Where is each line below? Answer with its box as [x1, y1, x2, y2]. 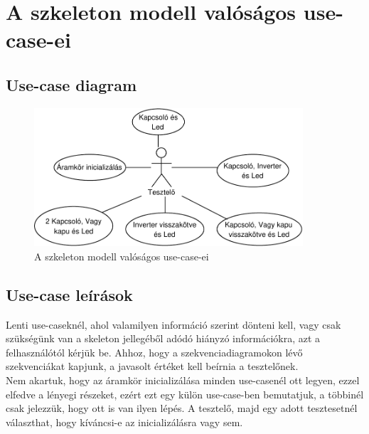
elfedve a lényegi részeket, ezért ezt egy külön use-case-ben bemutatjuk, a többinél [6, 386, 364, 401]
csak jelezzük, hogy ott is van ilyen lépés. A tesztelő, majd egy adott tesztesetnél [6, 401, 358, 416]
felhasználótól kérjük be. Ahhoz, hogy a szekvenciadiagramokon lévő [6, 344, 303, 359]
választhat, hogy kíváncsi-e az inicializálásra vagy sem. [6, 414, 243, 429]
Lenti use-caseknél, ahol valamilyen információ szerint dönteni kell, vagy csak [6, 317, 341, 332]
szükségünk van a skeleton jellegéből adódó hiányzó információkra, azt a [6, 331, 321, 346]
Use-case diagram [6, 73, 137, 95]
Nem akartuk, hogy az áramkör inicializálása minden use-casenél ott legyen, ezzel [6, 372, 360, 387]
